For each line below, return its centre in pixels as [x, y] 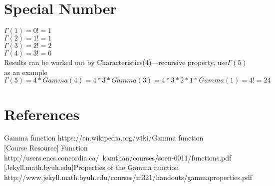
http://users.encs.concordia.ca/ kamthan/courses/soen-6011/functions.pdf [118, 157]
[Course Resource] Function [46, 148]
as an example [26, 72]
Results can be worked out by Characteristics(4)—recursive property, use [116, 62]
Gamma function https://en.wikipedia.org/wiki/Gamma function [104, 138]
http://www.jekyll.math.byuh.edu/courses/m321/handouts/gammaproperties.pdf [128, 177]
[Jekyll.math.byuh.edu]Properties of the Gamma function [92, 167]
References [42, 114]
